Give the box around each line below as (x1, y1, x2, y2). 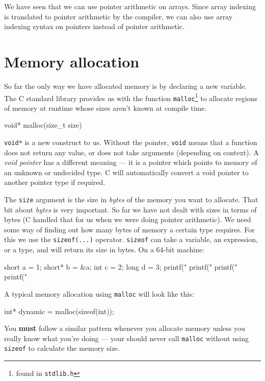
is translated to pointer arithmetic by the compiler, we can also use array (4, 11, 233, 21)
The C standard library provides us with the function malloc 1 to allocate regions (4, 91, 257, 103)
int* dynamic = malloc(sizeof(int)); (4, 305, 114, 316)
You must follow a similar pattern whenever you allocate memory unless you (4, 323, 245, 334)
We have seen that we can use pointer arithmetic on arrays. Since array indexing (4, 1, 256, 11)
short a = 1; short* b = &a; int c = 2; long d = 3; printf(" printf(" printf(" (4, 261, 237, 272)
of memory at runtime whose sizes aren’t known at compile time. (4, 102, 207, 113)
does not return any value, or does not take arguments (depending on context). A (4, 147, 259, 157)
